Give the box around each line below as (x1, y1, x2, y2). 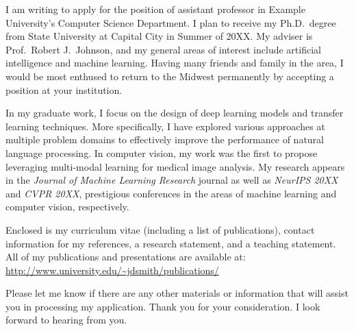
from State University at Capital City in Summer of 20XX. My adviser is (5, 29, 313, 43)
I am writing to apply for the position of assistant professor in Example (5, 2, 305, 16)
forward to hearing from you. (5, 312, 127, 327)
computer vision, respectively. (5, 199, 129, 214)
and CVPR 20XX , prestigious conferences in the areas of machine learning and (5, 186, 337, 200)
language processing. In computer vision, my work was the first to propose (5, 145, 318, 160)
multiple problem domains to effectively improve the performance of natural (5, 132, 324, 147)
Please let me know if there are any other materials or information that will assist (5, 286, 349, 300)
